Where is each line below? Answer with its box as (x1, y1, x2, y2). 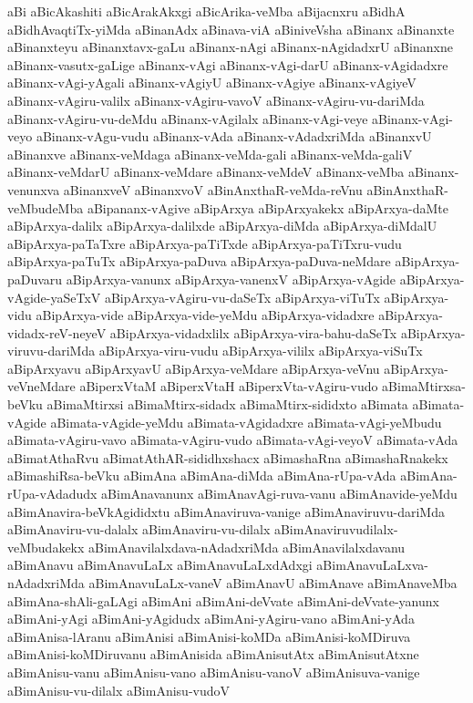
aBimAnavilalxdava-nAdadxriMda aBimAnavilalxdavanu (88, 537, 406, 556)
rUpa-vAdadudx (7, 484, 98, 503)
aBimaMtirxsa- (382, 377, 466, 396)
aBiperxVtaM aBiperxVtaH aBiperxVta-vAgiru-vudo (79, 377, 378, 396)
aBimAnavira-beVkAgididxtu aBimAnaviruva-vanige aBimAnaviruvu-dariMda (7, 501, 445, 521)
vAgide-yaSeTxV (7, 287, 101, 306)
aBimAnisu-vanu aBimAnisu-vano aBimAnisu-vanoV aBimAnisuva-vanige (7, 662, 420, 681)
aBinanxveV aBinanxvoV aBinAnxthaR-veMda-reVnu (63, 180, 363, 199)
